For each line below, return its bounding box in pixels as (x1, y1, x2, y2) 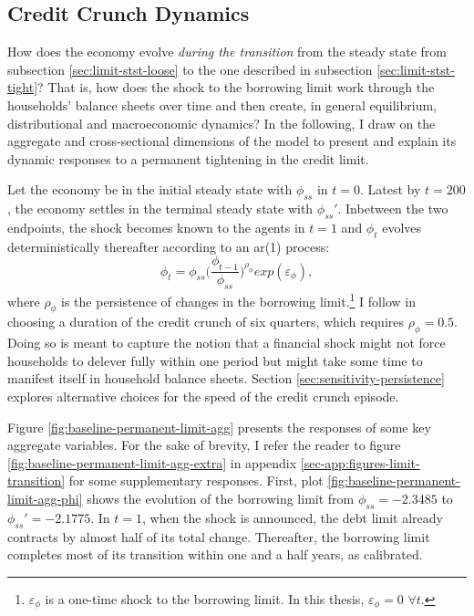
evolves (382, 217, 422, 236)
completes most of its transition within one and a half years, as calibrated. (7, 545, 423, 564)
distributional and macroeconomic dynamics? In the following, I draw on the (7, 113, 436, 132)
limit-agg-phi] (7, 488, 83, 507)
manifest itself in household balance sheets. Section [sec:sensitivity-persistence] (7, 369, 445, 388)
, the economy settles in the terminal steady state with (7, 199, 314, 218)
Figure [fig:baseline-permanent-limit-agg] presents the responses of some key (7, 417, 431, 436)
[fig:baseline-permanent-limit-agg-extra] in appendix (7, 453, 297, 472)
